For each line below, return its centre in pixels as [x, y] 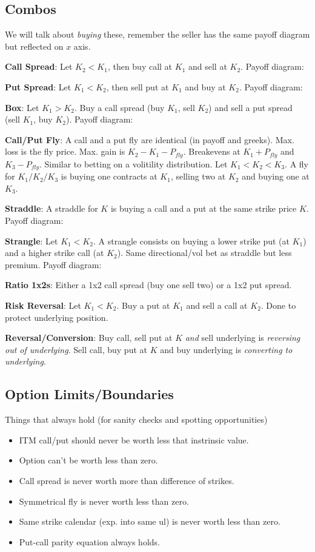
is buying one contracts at [109, 176]
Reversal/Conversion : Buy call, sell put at [89, 338]
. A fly [297, 163]
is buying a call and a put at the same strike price [204, 208]
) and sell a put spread [250, 107]
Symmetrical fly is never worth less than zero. [104, 501]
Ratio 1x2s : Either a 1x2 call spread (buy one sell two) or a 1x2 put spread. [148, 285]
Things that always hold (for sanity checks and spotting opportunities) [136, 419]
